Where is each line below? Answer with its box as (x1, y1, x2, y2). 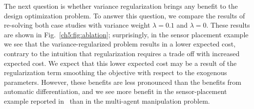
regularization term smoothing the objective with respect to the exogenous (4, 67, 227, 78)
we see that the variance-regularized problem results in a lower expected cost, (4, 39, 236, 49)
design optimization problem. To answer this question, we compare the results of (4, 10, 245, 20)
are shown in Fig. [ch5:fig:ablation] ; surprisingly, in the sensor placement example (4, 29, 249, 39)
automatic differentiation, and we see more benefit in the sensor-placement (4, 86, 227, 96)
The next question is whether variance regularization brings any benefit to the (4, 1, 238, 11)
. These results (206, 20, 250, 30)
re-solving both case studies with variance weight (4, 20, 150, 30)
